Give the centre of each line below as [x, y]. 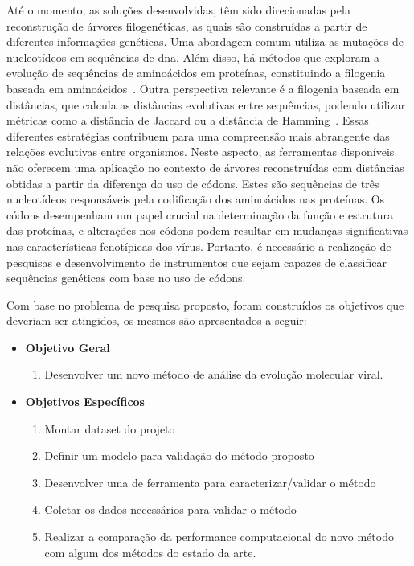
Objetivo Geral [68, 347]
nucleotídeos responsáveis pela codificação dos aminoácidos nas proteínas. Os [196, 199]
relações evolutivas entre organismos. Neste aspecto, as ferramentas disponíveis [201, 152]
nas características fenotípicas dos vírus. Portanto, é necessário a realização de [199, 246]
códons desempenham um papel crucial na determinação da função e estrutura [200, 214]
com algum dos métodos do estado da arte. [150, 552]
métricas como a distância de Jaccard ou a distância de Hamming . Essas [188, 120]
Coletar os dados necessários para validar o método [170, 509]
